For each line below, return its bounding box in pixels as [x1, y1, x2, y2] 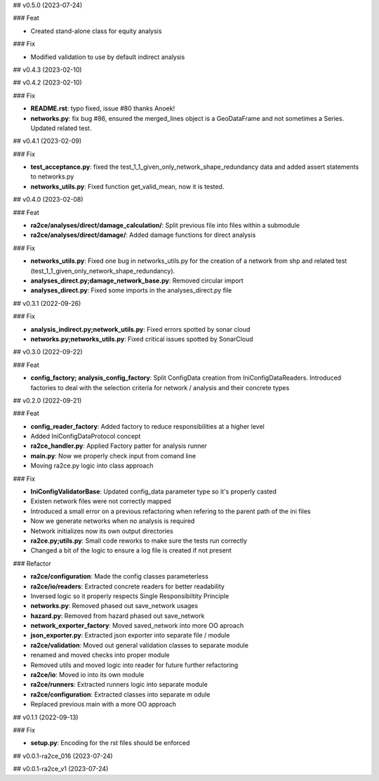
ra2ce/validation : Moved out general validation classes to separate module [30, 640, 249, 650]
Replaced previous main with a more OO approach [30, 700, 177, 709]
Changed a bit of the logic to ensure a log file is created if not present [30, 546, 232, 555]
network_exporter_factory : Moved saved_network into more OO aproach [30, 621, 244, 630]
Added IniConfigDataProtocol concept [30, 432, 141, 441]
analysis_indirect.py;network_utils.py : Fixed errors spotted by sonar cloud [30, 325, 251, 333]
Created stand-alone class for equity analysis [30, 27, 162, 35]
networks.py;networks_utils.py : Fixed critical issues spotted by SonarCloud [30, 335, 253, 343]
